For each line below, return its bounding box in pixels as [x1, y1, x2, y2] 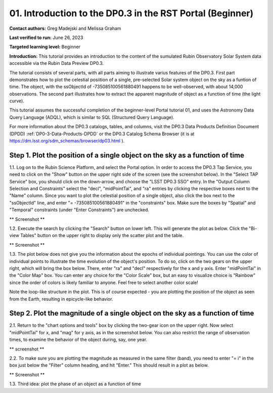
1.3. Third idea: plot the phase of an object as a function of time [9, 381, 141, 387]
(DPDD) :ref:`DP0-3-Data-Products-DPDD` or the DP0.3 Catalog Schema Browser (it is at [9, 131, 195, 137]
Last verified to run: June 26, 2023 [9, 34, 83, 41]
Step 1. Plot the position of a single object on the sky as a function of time [9, 151, 245, 160]
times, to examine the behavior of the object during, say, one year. [9, 337, 148, 343]
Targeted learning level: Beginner [9, 44, 81, 50]
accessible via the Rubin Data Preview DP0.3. [9, 60, 104, 66]
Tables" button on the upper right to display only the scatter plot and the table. [20, 232, 184, 239]
